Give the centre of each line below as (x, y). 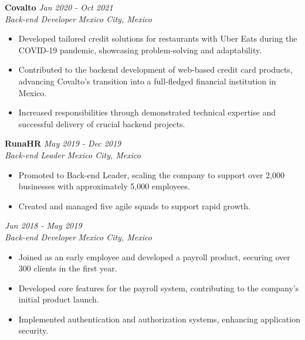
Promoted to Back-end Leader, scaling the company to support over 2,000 (151, 174)
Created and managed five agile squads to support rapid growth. (134, 205)
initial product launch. (59, 299)
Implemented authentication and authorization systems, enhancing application (159, 319)
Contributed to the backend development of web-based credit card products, (155, 69)
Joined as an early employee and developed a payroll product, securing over (154, 256)
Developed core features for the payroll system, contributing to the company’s (159, 288)
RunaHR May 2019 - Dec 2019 (63, 143)
